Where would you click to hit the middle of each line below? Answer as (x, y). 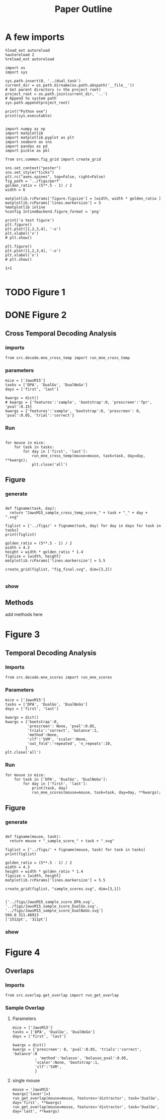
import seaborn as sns (29, 142)
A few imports (35, 37)
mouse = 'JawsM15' (31, 1090)
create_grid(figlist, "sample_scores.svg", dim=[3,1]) (63, 889)
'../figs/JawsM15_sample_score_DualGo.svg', (52, 906)
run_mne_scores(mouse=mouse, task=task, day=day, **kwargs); (96, 792)
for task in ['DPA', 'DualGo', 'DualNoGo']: (61, 780)
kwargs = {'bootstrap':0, (32, 722)
